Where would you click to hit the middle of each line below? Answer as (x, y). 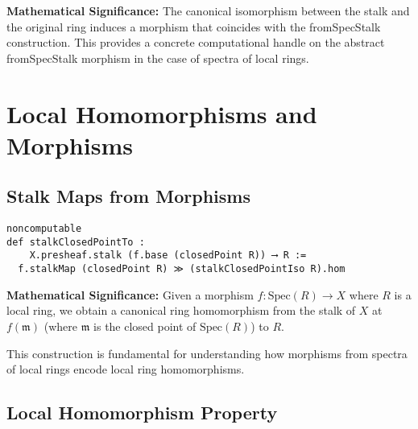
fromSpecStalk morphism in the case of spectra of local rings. (158, 58)
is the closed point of (145, 326)
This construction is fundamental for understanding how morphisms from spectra (207, 353)
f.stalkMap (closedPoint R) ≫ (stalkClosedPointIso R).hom (182, 269)
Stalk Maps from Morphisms (128, 196)
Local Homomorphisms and (162, 113)
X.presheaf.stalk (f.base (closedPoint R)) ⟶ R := (168, 256)
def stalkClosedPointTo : (76, 242)
